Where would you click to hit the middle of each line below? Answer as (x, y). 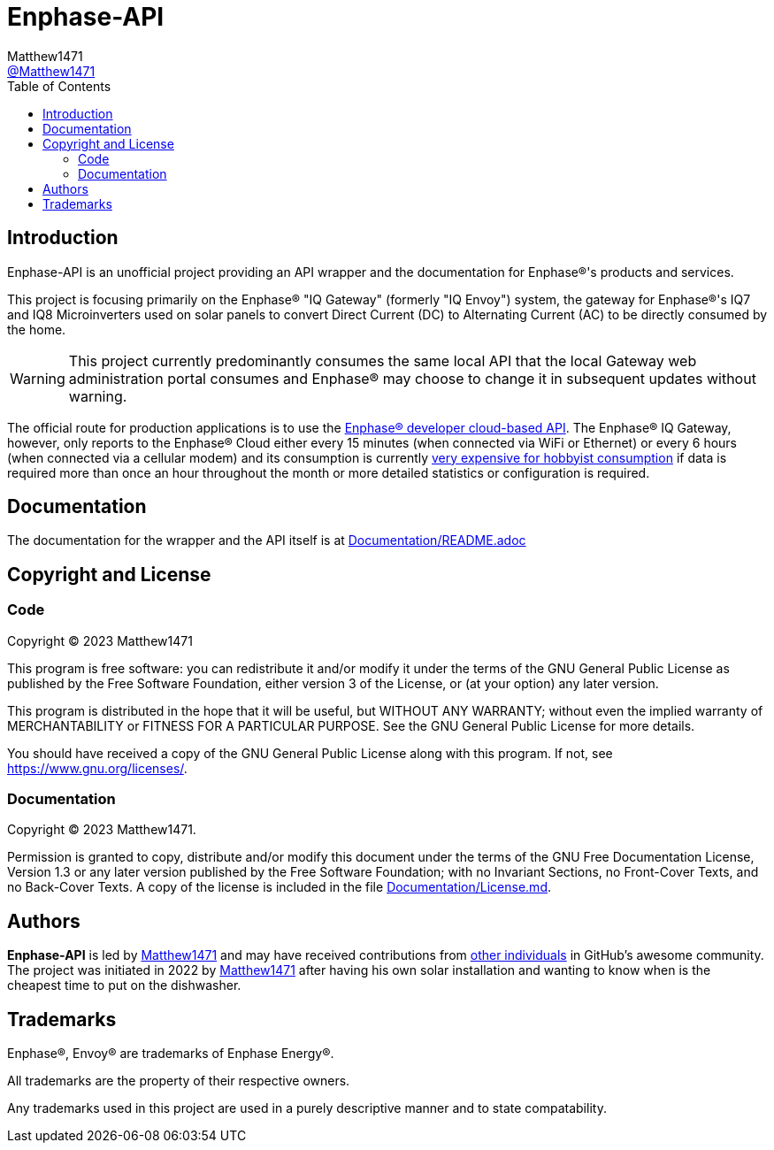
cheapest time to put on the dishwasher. (124, 985)
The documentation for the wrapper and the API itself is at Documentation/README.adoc (267, 540)
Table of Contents (59, 86)
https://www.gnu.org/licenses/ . (97, 768)
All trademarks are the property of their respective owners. (179, 1081)
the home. (37, 329)
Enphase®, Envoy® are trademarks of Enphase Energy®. (171, 1054)
